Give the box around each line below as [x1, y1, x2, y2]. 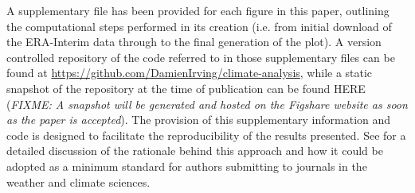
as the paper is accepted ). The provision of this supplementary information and [6, 111, 391, 128]
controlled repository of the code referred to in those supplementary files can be [6, 48, 395, 65]
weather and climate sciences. [6, 173, 151, 190]
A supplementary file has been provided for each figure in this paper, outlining [6, 2, 390, 18]
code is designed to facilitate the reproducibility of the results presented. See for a [6, 126, 406, 143]
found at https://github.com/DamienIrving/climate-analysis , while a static [6, 64, 373, 81]
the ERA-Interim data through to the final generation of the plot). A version [6, 33, 382, 50]
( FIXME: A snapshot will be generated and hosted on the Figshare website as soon [6, 95, 408, 112]
